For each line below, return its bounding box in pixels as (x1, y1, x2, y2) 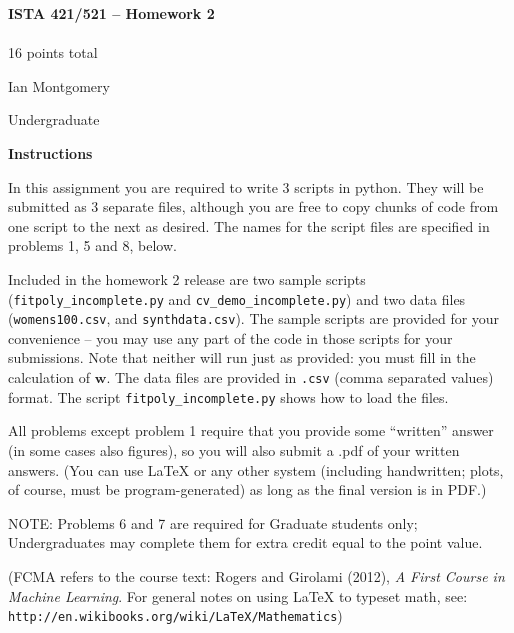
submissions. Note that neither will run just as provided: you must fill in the (8, 347, 476, 368)
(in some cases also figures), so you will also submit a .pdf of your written (8, 439, 460, 460)
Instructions (8, 142, 93, 163)
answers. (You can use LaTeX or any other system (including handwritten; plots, (8, 459, 504, 480)
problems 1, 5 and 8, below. (8, 235, 177, 256)
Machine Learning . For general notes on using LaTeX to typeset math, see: (8, 585, 468, 606)
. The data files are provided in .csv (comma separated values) (106, 367, 494, 388)
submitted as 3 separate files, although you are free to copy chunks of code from (8, 196, 499, 217)
